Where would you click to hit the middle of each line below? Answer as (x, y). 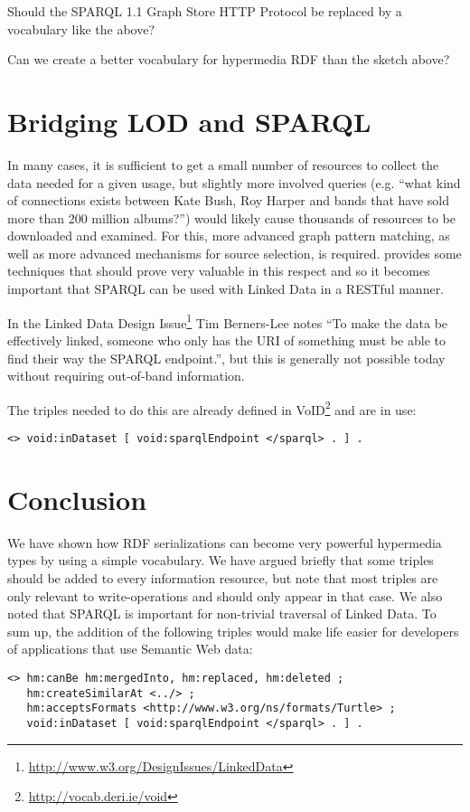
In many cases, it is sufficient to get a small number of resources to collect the (223, 164)
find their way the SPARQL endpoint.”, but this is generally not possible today (226, 358)
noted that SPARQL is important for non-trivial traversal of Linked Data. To (222, 614)
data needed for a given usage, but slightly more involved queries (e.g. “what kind (234, 182)
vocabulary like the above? (81, 28)
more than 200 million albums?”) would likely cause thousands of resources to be (232, 217)
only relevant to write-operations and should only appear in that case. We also (225, 595)
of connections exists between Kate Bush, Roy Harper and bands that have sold (228, 200)
